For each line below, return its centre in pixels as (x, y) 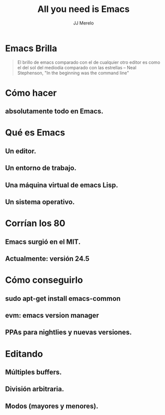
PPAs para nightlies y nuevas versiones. (69, 332)
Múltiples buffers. (34, 372)
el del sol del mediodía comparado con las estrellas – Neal (77, 67)
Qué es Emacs (35, 133)
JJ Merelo (83, 23)
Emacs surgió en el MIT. (43, 242)
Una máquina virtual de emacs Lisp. (62, 185)
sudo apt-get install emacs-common (63, 299)
